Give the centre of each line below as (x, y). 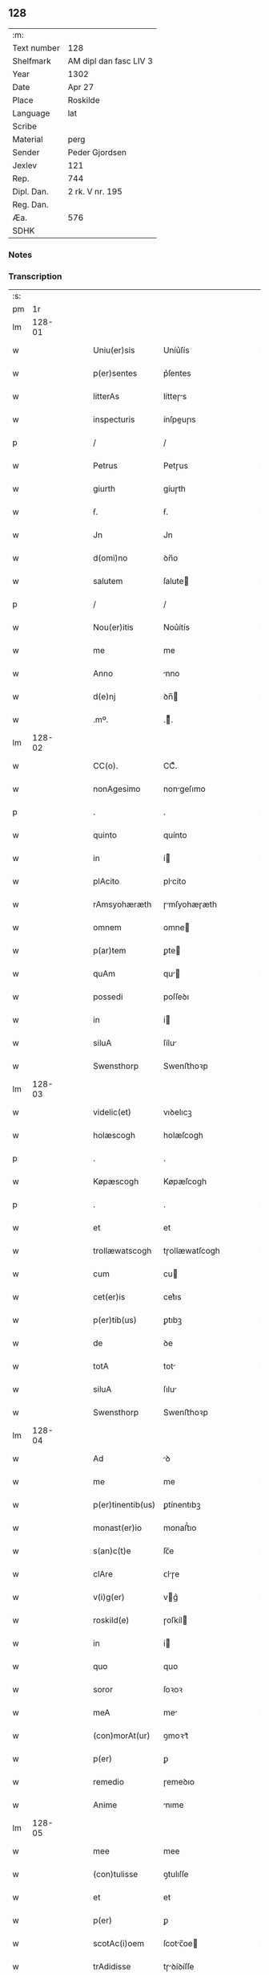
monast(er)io (118, 1528)
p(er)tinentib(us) (124, 1505)
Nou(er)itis (113, 627)
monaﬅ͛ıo (180, 1528)
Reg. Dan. (31, 204)
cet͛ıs (172, 1297)
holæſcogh (183, 1136)
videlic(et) (112, 1112)
